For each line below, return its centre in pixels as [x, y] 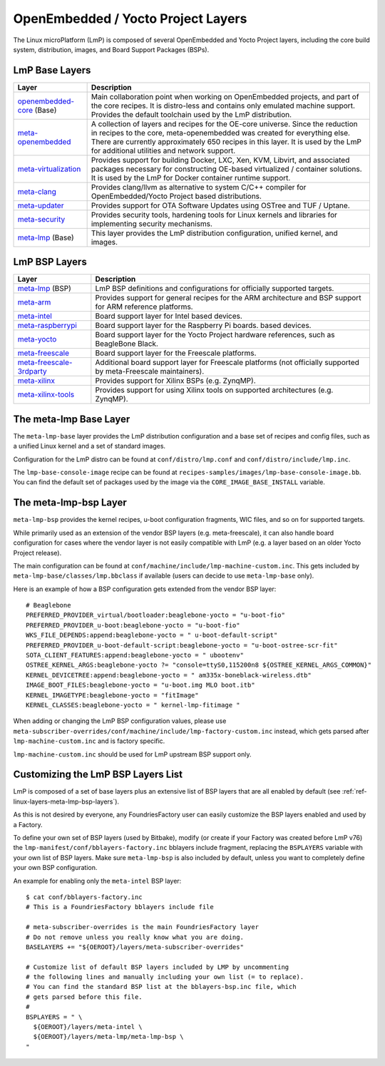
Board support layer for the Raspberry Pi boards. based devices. [203, 326]
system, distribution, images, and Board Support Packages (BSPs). [111, 49]
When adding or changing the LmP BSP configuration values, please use [120, 721]
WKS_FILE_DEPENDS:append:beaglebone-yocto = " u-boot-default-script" [152, 635]
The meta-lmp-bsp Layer [70, 503]
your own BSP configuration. [55, 868]
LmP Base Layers [52, 70]
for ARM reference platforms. [144, 307]
